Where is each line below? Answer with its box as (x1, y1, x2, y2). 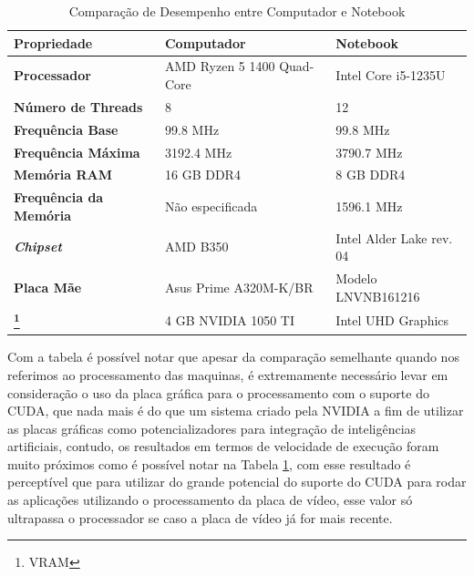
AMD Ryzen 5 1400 (164, 57, 275, 76)
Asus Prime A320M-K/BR (164, 277, 314, 296)
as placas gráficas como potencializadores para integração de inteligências (7, 418, 417, 437)
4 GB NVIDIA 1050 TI (164, 311, 294, 330)
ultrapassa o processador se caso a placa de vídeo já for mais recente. (7, 508, 393, 527)
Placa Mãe (14, 277, 82, 296)
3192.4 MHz (164, 142, 232, 161)
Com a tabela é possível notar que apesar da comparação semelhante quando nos (7, 347, 459, 366)
